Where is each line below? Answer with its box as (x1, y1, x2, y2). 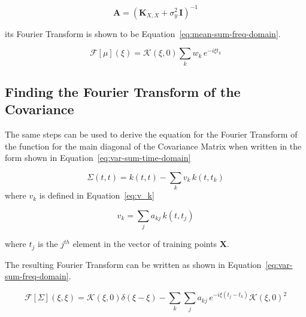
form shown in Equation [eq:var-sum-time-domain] (5, 151, 191, 164)
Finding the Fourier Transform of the (5, 82, 241, 100)
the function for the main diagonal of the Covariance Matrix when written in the (5, 139, 302, 152)
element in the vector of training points (72, 237, 217, 250)
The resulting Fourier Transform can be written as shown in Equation (5, 258, 262, 270)
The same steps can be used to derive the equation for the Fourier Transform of (5, 128, 298, 141)
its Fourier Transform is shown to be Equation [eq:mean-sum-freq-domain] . (5, 27, 281, 39)
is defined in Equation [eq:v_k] (39, 189, 154, 202)
